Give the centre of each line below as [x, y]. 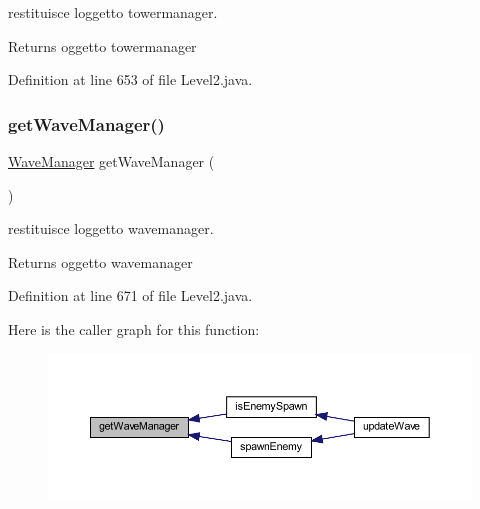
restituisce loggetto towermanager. [113, 12]
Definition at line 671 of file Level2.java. [130, 295]
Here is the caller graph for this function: [134, 328]
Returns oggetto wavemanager [100, 261]
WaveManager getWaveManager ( [111, 161]
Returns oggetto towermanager [102, 45]
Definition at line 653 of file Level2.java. [130, 79]
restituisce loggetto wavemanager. [111, 228]
